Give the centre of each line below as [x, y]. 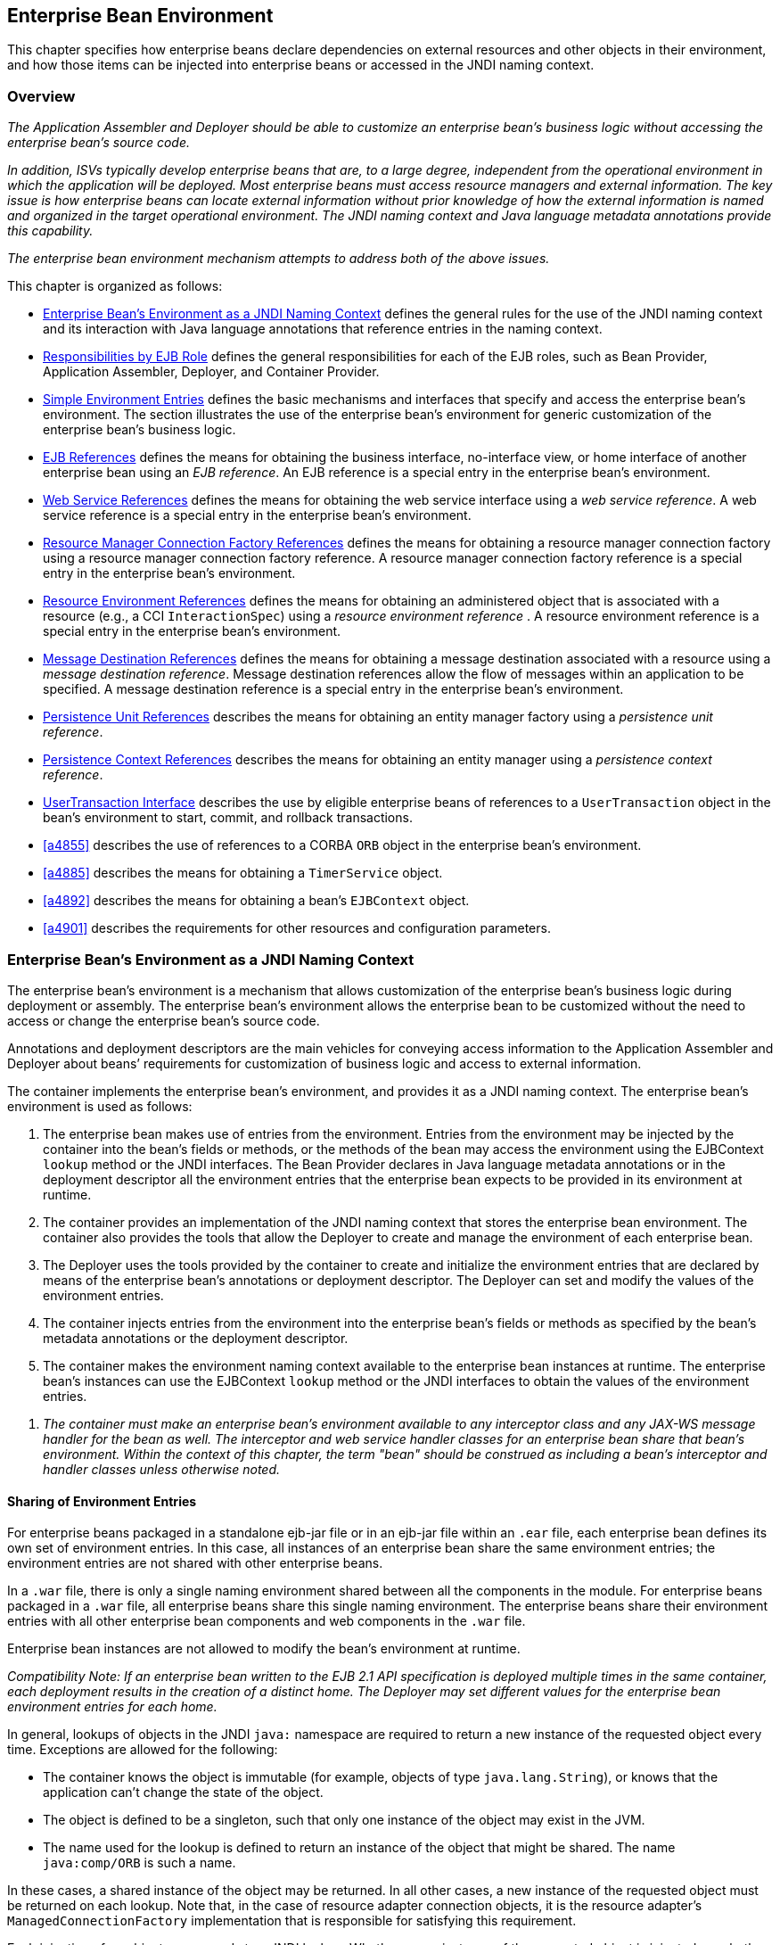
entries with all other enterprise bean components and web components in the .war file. [267, 1621]
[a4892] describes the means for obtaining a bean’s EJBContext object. [256, 901]
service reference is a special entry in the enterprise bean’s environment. [257, 515]
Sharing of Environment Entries [102, 1501]
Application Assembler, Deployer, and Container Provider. [211, 372]
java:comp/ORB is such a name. [140, 1863]
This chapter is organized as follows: [115, 286]
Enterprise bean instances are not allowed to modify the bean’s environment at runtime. [264, 1649]
